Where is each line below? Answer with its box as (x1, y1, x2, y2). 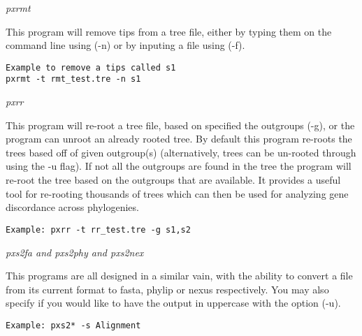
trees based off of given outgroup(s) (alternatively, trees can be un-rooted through (6, 145, 356, 159)
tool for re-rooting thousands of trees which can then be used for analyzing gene (6, 186, 349, 200)
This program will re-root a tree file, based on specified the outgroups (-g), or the (6, 117, 355, 132)
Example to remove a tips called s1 (6, 62, 176, 73)
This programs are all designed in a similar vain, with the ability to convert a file (6, 268, 353, 283)
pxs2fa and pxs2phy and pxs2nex (6, 244, 144, 259)
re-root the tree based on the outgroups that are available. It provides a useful (6, 173, 341, 187)
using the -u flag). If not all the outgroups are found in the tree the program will (6, 159, 352, 173)
